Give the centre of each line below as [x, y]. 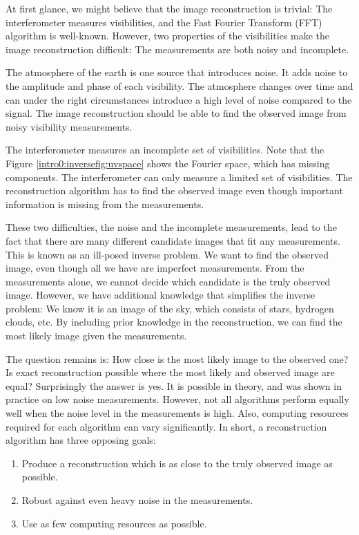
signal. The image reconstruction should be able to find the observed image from [176, 113]
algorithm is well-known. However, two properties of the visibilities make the [168, 36]
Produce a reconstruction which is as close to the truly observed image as [177, 463]
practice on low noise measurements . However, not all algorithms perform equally [177, 399]
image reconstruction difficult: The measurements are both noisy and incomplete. [177, 49]
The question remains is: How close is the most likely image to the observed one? [177, 358]
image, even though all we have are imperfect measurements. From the [155, 268]
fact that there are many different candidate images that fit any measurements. [173, 240]
